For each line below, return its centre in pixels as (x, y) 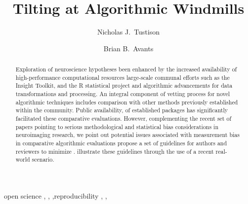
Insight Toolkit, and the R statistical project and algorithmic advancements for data (124, 85)
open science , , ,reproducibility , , (56, 195)
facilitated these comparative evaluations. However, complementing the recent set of (124, 119)
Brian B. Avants (128, 48)
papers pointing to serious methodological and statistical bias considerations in (117, 126)
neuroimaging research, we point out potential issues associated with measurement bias (127, 135)
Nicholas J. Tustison (128, 32)
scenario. (43, 159)
